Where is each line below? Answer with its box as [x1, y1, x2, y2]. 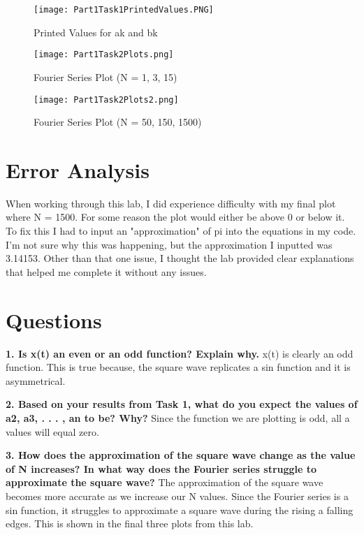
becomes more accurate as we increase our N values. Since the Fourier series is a [6, 488, 349, 503]
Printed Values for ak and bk [34, 24, 158, 39]
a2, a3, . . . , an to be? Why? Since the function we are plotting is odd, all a [6, 410, 350, 425]
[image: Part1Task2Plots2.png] [34, 94, 179, 105]
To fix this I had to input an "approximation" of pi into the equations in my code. [6, 223, 356, 238]
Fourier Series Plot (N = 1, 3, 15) [34, 69, 177, 84]
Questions [6, 305, 102, 334]
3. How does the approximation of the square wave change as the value [6, 448, 356, 462]
